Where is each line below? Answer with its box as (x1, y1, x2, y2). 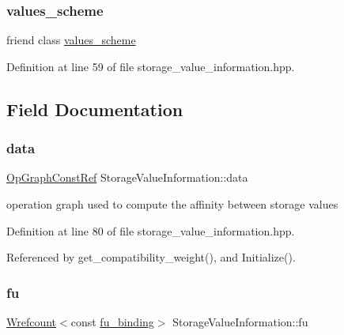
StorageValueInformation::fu (172, 314, 308, 329)
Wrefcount (6, 314, 57, 329)
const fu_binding (70, 314, 154, 329)
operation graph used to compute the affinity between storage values (6, 196, 338, 212)
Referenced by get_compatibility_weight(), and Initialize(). (6, 249, 296, 265)
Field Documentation (6, 96, 183, 121)
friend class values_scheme (6, 32, 136, 48)
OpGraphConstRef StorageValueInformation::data (6, 169, 248, 186)
